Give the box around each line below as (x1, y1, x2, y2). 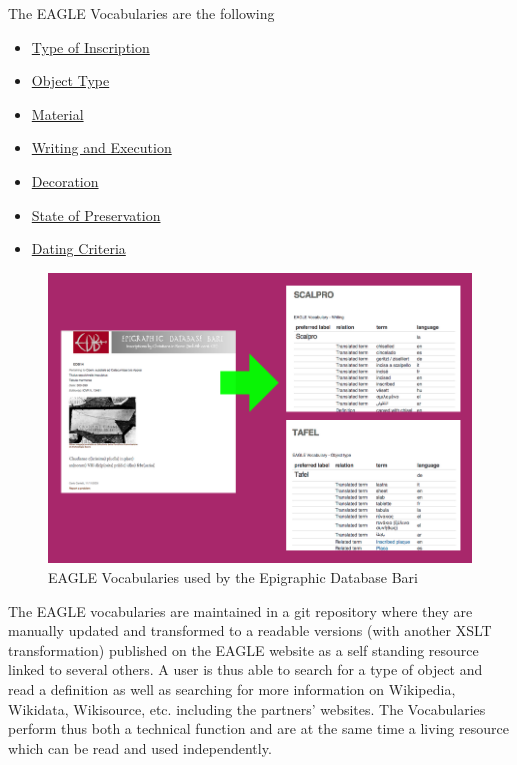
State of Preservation (31, 204, 161, 225)
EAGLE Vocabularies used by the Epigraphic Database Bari (48, 567, 418, 588)
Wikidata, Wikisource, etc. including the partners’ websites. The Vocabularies (8, 698, 486, 719)
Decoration (31, 170, 99, 191)
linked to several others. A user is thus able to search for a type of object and (8, 659, 483, 680)
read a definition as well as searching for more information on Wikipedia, (8, 679, 456, 700)
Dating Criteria (31, 238, 126, 259)
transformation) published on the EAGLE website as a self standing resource (8, 639, 479, 660)
